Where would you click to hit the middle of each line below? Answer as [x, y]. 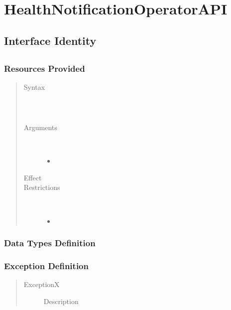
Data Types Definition [50, 243]
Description [61, 301]
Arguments [40, 127]
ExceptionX [42, 284]
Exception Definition [46, 265]
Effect [33, 177]
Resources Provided [45, 68]
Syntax [34, 86]
